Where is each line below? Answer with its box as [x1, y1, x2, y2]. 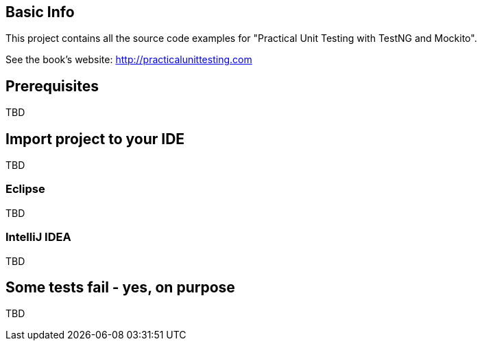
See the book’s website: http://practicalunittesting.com [5, 54, 252, 66]
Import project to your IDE [5, 130, 185, 148]
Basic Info [5, 3, 75, 21]
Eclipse [5, 182, 45, 196]
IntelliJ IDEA [5, 230, 71, 244]
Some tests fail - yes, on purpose [5, 279, 235, 297]
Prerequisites [5, 77, 99, 95]
